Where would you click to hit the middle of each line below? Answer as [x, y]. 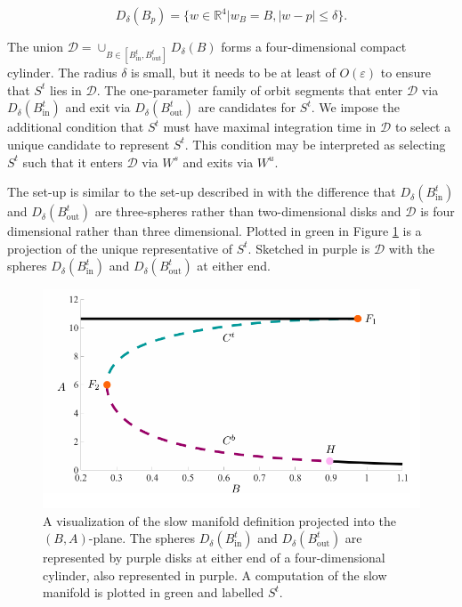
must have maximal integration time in [270, 127]
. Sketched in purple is [309, 248]
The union [36, 46]
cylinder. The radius [62, 73]
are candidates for [247, 107]
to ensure [405, 73]
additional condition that [76, 127]
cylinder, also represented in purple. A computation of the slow [215, 575]
